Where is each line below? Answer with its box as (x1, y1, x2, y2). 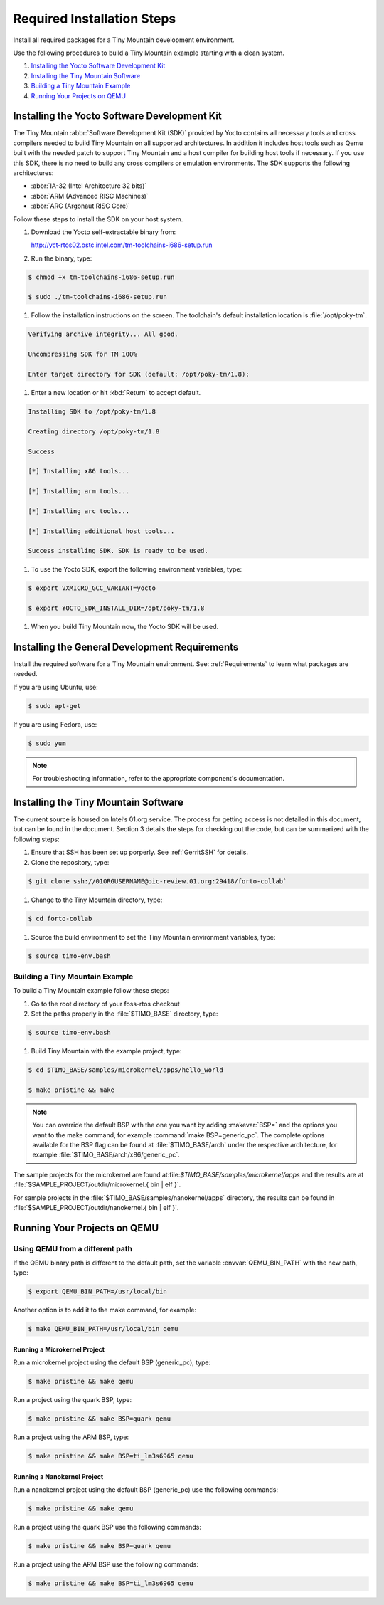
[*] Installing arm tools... (28, 488, 130, 495)
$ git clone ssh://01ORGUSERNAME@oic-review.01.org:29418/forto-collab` (28, 877, 287, 885)
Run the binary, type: (31, 253, 92, 263)
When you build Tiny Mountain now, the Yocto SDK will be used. (31, 623, 219, 631)
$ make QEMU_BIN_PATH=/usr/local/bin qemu (28, 1325, 178, 1333)
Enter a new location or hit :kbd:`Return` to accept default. (31, 388, 201, 396)
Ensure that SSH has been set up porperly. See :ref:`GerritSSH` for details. (31, 848, 249, 857)
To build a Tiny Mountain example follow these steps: (13, 986, 169, 995)
